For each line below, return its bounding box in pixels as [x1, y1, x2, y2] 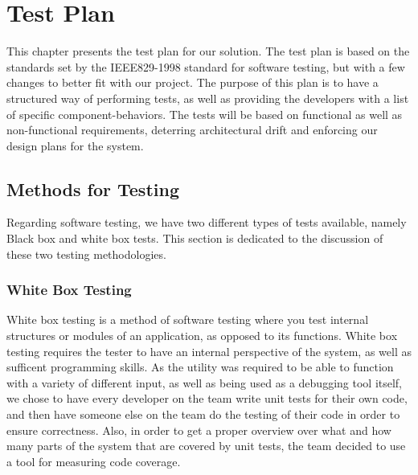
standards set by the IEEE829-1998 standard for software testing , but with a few [6, 58, 405, 75]
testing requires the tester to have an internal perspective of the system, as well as [6, 342, 412, 359]
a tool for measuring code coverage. [6, 452, 181, 469]
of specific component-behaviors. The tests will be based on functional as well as [6, 105, 403, 122]
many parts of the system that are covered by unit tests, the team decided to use [6, 437, 406, 454]
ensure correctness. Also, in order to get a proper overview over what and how [6, 421, 391, 438]
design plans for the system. [6, 137, 144, 154]
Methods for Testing [6, 176, 179, 201]
